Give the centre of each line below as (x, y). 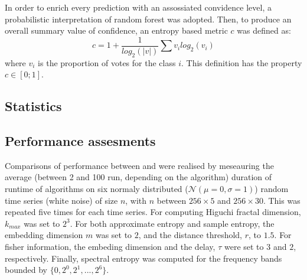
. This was (282, 200)
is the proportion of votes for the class (107, 62)
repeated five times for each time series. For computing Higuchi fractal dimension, (153, 212)
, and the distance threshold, (190, 235)
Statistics (33, 106)
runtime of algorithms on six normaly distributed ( (97, 188)
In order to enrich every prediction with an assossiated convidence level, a (138, 7)
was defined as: (264, 30)
